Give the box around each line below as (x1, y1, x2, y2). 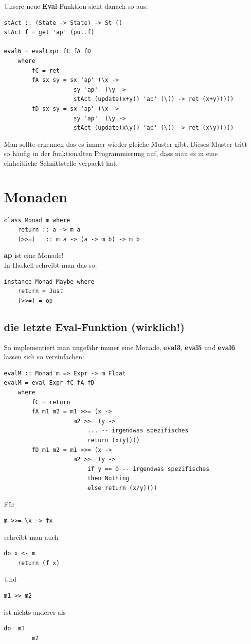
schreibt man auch (4, 531, 59, 542)
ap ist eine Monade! (4, 250, 64, 260)
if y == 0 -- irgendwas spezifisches (87, 465, 210, 472)
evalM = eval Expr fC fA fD (4, 379, 95, 387)
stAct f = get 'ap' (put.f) (4, 29, 95, 36)
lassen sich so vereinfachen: (4, 351, 84, 362)
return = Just (18, 288, 63, 295)
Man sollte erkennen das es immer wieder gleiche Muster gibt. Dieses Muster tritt (4, 138, 247, 149)
